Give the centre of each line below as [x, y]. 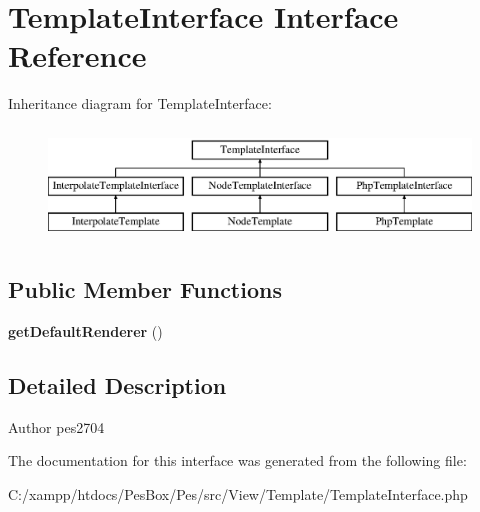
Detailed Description [117, 385]
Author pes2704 [56, 426]
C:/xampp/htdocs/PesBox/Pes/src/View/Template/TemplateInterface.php [238, 494]
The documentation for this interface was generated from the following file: [237, 460]
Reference [77, 55]
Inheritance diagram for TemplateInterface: [140, 103]
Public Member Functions [145, 289]
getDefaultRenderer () [85, 331]
